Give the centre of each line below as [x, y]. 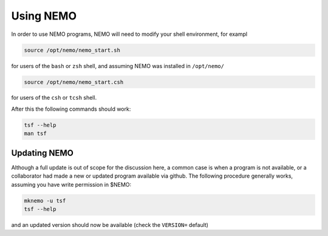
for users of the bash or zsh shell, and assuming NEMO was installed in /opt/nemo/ [118, 66]
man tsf [35, 134]
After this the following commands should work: [71, 109]
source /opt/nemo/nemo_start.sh [72, 50]
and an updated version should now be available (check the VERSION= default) [110, 224]
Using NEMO [44, 16]
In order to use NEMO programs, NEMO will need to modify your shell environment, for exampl [129, 34]
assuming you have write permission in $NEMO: [71, 184]
